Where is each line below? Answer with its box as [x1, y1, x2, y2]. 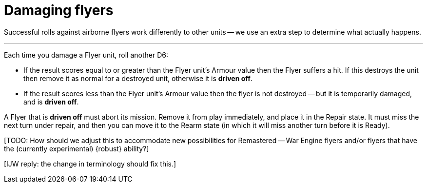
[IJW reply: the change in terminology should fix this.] [4, 159, 176, 168]
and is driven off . [23, 97, 79, 106]
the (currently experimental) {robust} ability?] [4, 144, 149, 153]
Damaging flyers [4, 2, 114, 19]
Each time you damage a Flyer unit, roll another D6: [4, 50, 168, 59]
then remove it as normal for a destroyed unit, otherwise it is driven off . [23, 74, 252, 83]
